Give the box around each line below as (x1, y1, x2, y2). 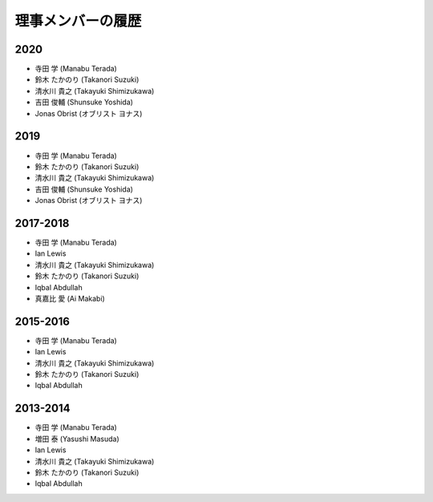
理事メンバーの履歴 (14, 12, 142, 30)
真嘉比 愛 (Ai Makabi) (34, 294, 106, 303)
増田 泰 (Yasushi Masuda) (34, 434, 119, 443)
